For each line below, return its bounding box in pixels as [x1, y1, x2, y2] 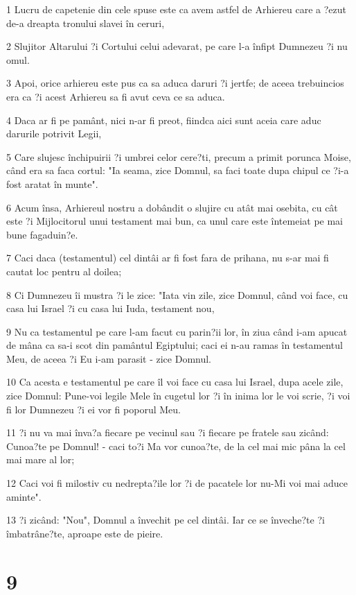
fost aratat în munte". [6, 176, 98, 191]
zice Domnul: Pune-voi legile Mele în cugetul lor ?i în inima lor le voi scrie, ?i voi [6, 388, 350, 403]
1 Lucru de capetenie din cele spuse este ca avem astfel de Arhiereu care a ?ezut [6, 2, 346, 16]
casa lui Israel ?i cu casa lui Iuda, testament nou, [6, 301, 215, 316]
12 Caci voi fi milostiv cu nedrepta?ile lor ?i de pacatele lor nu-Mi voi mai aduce [6, 476, 348, 490]
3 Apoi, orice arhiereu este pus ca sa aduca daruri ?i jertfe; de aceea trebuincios [6, 76, 344, 90]
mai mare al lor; [6, 452, 75, 467]
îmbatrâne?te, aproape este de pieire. [6, 526, 163, 540]
